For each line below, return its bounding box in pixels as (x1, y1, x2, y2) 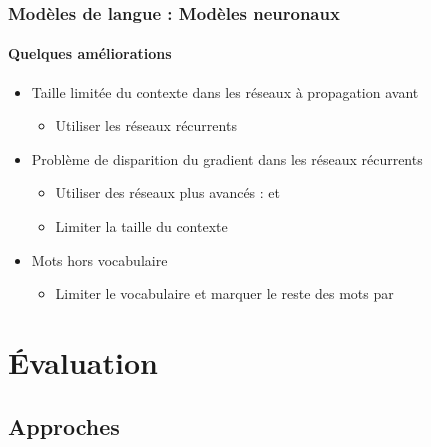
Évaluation (8, 341, 158, 382)
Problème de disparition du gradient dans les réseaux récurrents (31, 148, 423, 169)
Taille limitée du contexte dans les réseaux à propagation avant (31, 81, 419, 102)
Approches (8, 410, 120, 441)
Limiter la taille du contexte (55, 216, 228, 237)
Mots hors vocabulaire (31, 249, 168, 270)
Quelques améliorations (8, 43, 172, 64)
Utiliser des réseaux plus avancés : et (55, 182, 281, 203)
